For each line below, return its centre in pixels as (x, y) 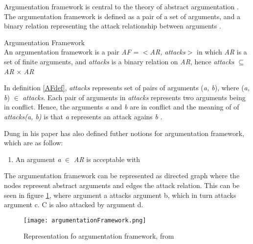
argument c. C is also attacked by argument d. (74, 204)
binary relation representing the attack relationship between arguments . (113, 26)
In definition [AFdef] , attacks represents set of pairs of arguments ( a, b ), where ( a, (127, 88)
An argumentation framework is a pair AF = (71, 52)
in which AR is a (222, 52)
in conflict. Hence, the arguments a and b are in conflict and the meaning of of (122, 107)
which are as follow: (34, 143)
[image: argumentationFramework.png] (85, 220)
